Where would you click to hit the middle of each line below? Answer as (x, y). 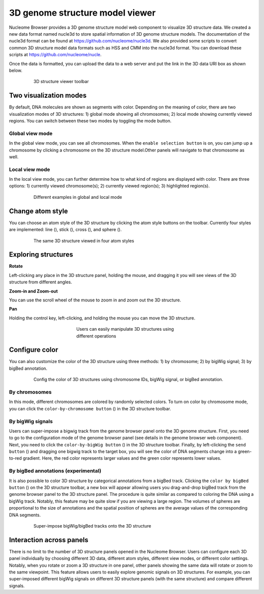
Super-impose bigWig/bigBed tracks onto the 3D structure (92, 526)
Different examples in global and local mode (78, 197)
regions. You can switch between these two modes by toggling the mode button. (90, 121)
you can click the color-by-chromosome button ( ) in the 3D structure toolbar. (90, 408)
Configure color (33, 350)
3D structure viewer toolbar (61, 82)
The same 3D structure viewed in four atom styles (84, 241)
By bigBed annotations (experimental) (55, 471)
